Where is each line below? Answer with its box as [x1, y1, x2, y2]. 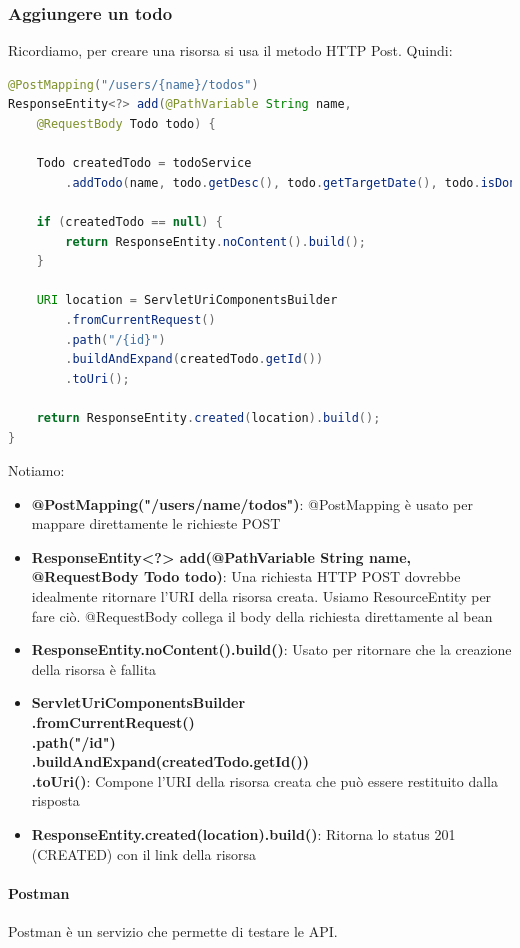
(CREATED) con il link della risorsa [31, 843, 257, 864]
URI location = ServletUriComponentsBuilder [36, 293, 338, 308]
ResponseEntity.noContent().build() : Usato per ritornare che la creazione [31, 639, 512, 660]
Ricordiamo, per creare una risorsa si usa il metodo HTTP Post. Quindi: [8, 40, 453, 61]
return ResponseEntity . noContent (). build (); [65, 234, 366, 249]
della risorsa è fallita [31, 658, 157, 679]
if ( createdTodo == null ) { [36, 214, 223, 229]
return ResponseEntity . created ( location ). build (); [36, 410, 381, 425]
